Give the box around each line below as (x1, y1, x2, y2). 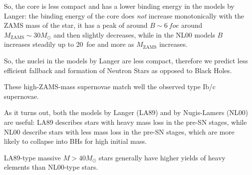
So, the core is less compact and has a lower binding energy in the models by (4, 1, 235, 11)
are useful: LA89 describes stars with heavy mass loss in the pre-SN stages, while (4, 117, 247, 127)
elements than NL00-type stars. (4, 162, 98, 172)
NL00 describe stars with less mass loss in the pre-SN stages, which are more (4, 126, 234, 136)
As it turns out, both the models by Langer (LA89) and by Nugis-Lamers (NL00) (4, 107, 249, 117)
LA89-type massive (4, 152, 61, 162)
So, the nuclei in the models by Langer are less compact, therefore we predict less (4, 55, 248, 65)
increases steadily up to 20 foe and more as (4, 39, 134, 49)
